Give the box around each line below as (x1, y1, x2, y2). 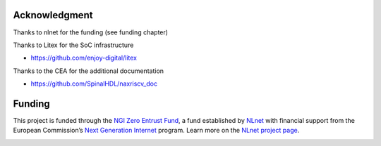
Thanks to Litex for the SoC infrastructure (13, 41, 134, 49)
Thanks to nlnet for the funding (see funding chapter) (13, 28, 169, 36)
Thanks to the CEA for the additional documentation (13, 67, 164, 75)
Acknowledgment (13, 9, 93, 21)
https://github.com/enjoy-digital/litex (30, 53, 138, 62)
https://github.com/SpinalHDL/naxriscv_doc (30, 79, 158, 88)
